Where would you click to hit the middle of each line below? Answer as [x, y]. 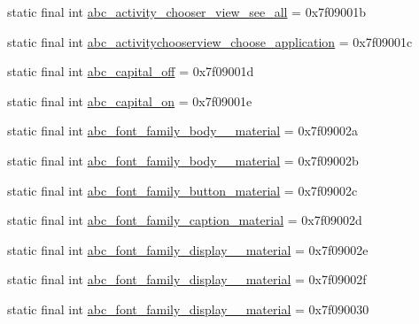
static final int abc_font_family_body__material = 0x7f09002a [183, 131]
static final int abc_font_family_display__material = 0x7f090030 [188, 309]
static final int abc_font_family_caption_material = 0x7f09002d [185, 220]
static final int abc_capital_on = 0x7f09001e [130, 100]
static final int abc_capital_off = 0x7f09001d [131, 71]
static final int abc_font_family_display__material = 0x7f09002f [187, 279]
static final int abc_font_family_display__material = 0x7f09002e [188, 249]
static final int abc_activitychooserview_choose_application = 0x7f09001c [210, 41]
